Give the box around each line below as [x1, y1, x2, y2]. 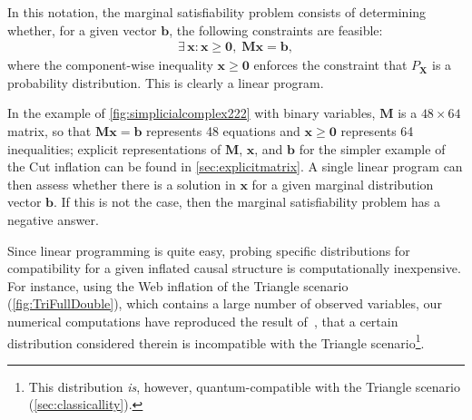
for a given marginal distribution [251, 174, 434, 193]
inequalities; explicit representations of [7, 139, 221, 158]
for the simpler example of [299, 139, 446, 158]
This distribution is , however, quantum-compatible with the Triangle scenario [28, 376, 460, 396]
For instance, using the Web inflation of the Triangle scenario [7, 276, 349, 295]
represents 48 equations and [146, 122, 300, 140]
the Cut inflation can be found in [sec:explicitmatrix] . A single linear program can [7, 157, 463, 176]
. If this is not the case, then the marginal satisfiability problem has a [53, 192, 440, 211]
